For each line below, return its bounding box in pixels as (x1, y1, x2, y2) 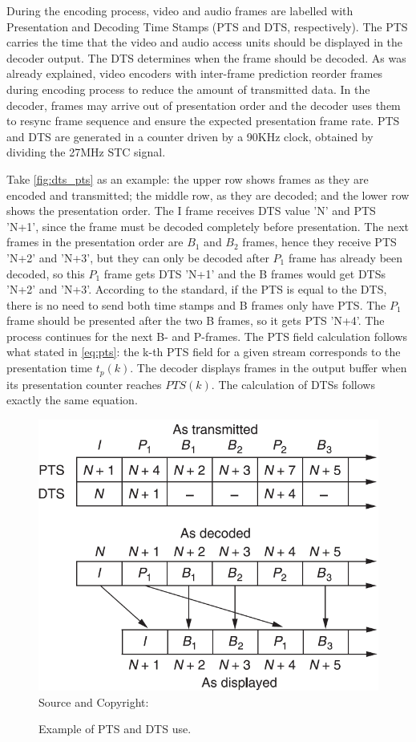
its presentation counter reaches (6, 375, 162, 392)
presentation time (6, 359, 93, 376)
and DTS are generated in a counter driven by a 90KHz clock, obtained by (6, 128, 374, 144)
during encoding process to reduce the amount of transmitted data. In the (6, 80, 370, 97)
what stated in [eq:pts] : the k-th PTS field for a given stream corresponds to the (6, 343, 401, 360)
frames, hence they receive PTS (242, 233, 397, 250)
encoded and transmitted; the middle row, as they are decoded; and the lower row (6, 186, 410, 203)
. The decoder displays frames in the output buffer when (130, 359, 407, 376)
